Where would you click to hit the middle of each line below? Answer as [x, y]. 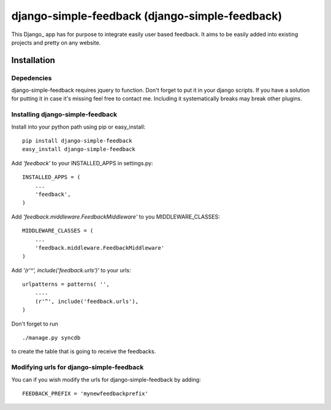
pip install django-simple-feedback [77, 141]
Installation [33, 60]
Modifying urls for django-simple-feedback [78, 367]
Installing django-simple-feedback [64, 114]
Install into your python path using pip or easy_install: [78, 127]
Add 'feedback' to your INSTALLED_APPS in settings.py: [82, 163]
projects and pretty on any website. [56, 42]
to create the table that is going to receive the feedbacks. [84, 351]
